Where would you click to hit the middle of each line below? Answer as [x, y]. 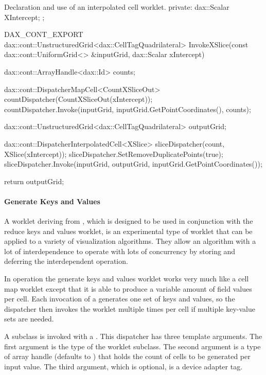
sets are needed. [29, 319]
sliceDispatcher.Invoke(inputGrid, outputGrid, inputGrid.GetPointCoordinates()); [133, 164]
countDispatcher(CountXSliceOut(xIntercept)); [78, 99]
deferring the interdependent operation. [66, 261]
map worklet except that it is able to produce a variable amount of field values [128, 288]
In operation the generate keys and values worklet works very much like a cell [127, 279]
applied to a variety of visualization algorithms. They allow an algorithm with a [130, 241]
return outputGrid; [34, 181]
